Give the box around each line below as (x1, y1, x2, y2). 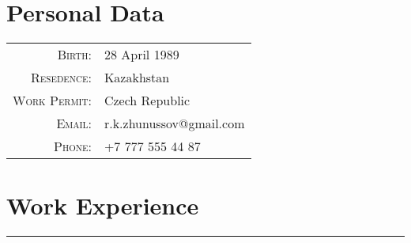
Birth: (57, 45, 92, 64)
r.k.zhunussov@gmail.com (104, 114, 245, 133)
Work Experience (6, 189, 199, 222)
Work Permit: (13, 91, 92, 110)
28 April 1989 (104, 45, 179, 64)
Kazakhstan (104, 68, 170, 87)
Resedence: (31, 68, 92, 87)
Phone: (54, 137, 92, 156)
